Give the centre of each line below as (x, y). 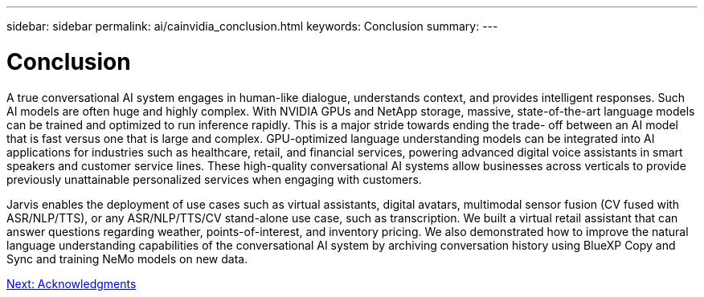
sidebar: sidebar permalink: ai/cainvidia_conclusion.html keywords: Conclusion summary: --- (252, 26)
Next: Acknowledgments (72, 283)
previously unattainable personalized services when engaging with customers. (214, 179)
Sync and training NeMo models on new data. (127, 258)
